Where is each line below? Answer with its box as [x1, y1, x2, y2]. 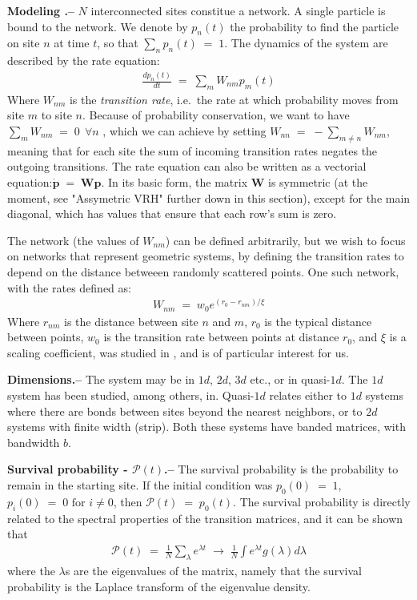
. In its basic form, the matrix [101, 173, 248, 190]
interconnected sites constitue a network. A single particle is [90, 2, 386, 18]
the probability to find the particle [230, 18, 399, 34]
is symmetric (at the [268, 173, 368, 190]
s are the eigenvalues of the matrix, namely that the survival [65, 562, 362, 579]
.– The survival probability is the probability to [164, 461, 399, 477]
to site [41, 107, 72, 123]
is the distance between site [64, 312, 198, 329]
